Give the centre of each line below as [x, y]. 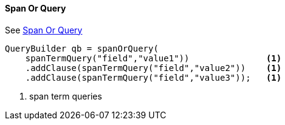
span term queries [66, 96]
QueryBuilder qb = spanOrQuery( [82, 48]
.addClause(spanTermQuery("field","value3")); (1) [153, 77]
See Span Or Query [44, 30]
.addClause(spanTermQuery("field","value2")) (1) [153, 68]
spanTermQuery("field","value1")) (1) [153, 58]
